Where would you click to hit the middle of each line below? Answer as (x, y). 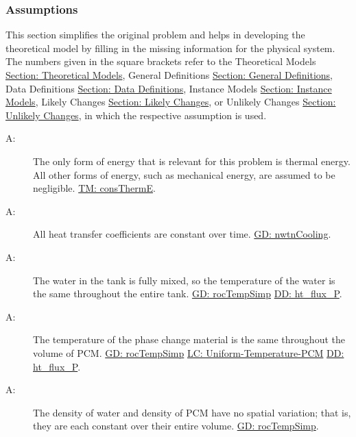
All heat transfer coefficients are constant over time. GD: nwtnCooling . (182, 234)
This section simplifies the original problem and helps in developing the (155, 35)
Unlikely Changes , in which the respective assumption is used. (136, 115)
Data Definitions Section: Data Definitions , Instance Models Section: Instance (169, 88)
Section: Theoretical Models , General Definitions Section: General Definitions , (169, 75)
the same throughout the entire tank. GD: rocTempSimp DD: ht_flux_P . (188, 294)
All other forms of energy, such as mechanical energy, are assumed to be (184, 174)
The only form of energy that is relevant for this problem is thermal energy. (192, 161)
